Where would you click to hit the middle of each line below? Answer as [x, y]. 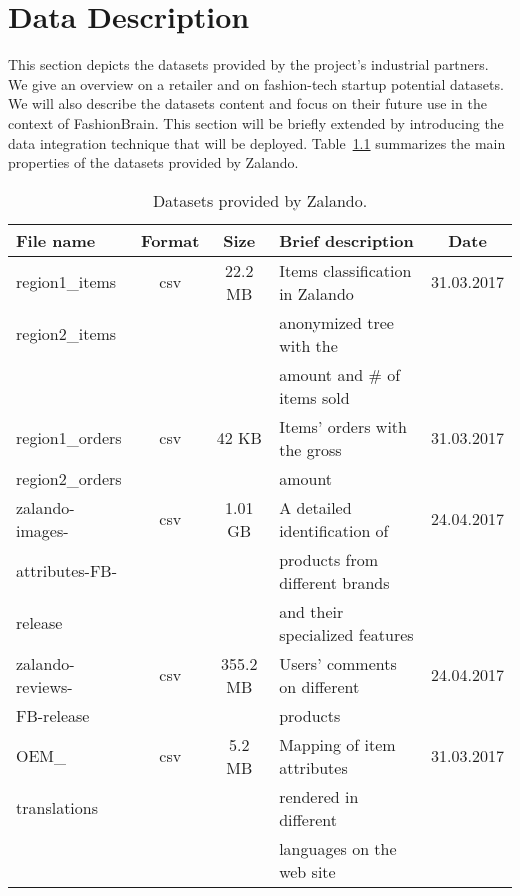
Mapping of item [337, 744]
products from [329, 559]
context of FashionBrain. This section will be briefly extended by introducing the [256, 122]
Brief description [346, 240]
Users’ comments [338, 663]
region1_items [66, 282]
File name [56, 240]
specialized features [346, 634]
